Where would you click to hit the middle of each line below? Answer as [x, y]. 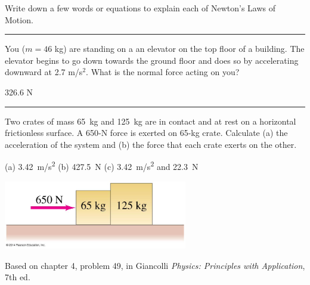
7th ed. [18, 277]
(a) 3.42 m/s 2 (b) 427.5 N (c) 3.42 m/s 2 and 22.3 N [102, 165]
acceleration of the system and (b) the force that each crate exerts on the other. [151, 144]
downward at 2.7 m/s [44, 72]
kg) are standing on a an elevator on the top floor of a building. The [179, 49]
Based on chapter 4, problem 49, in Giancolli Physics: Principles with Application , [155, 265]
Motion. [19, 19]
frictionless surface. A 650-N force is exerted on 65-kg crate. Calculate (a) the [146, 133]
